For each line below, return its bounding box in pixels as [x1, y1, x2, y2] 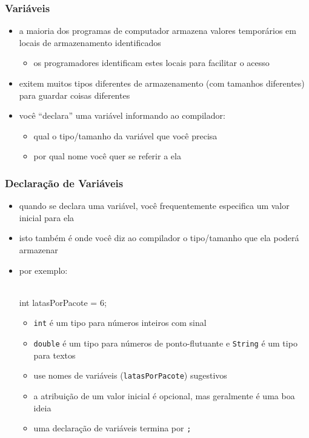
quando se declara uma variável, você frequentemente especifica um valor [19, 199, 290, 212]
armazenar [19, 243, 58, 256]
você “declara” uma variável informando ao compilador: [19, 109, 225, 122]
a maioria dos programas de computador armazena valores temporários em [19, 24, 296, 37]
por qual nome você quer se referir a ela [33, 150, 181, 162]
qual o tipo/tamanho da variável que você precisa [33, 129, 218, 142]
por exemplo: [19, 264, 68, 276]
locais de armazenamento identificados [19, 36, 161, 48]
